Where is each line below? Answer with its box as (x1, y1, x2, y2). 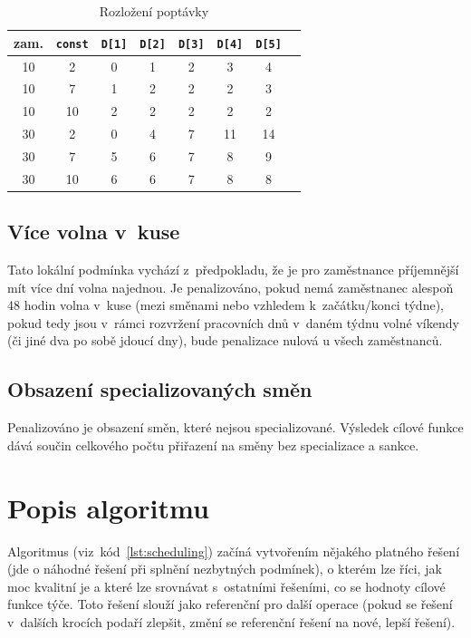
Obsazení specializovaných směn (7, 375, 312, 403)
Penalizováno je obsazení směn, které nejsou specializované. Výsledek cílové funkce (7, 418, 464, 437)
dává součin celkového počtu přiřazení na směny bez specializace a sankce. (7, 435, 419, 454)
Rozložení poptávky (99, 2, 209, 20)
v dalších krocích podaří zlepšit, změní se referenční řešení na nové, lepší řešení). (7, 612, 456, 631)
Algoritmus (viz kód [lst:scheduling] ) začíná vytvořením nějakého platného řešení (7, 541, 460, 560)
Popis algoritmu (7, 488, 209, 526)
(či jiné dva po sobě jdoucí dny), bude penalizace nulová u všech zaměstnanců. (7, 331, 443, 350)
